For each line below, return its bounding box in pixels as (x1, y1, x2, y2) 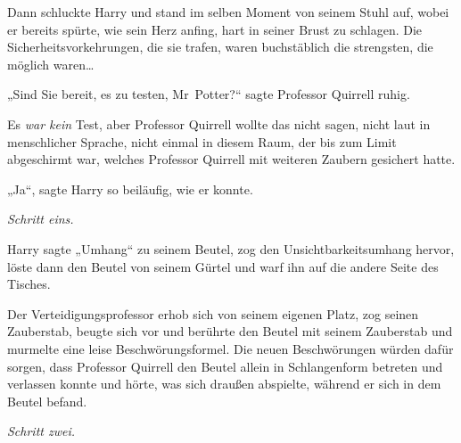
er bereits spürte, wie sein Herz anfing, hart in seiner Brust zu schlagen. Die (7, 20, 423, 38)
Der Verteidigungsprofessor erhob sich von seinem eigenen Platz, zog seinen (7, 304, 419, 323)
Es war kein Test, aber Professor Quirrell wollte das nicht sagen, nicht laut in (7, 114, 431, 133)
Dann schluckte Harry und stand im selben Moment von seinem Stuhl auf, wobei (7, 3, 449, 21)
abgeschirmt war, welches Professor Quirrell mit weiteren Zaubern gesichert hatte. (7, 150, 456, 168)
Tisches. (7, 275, 51, 293)
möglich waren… (7, 54, 95, 73)
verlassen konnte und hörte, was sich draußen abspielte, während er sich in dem (7, 374, 441, 393)
